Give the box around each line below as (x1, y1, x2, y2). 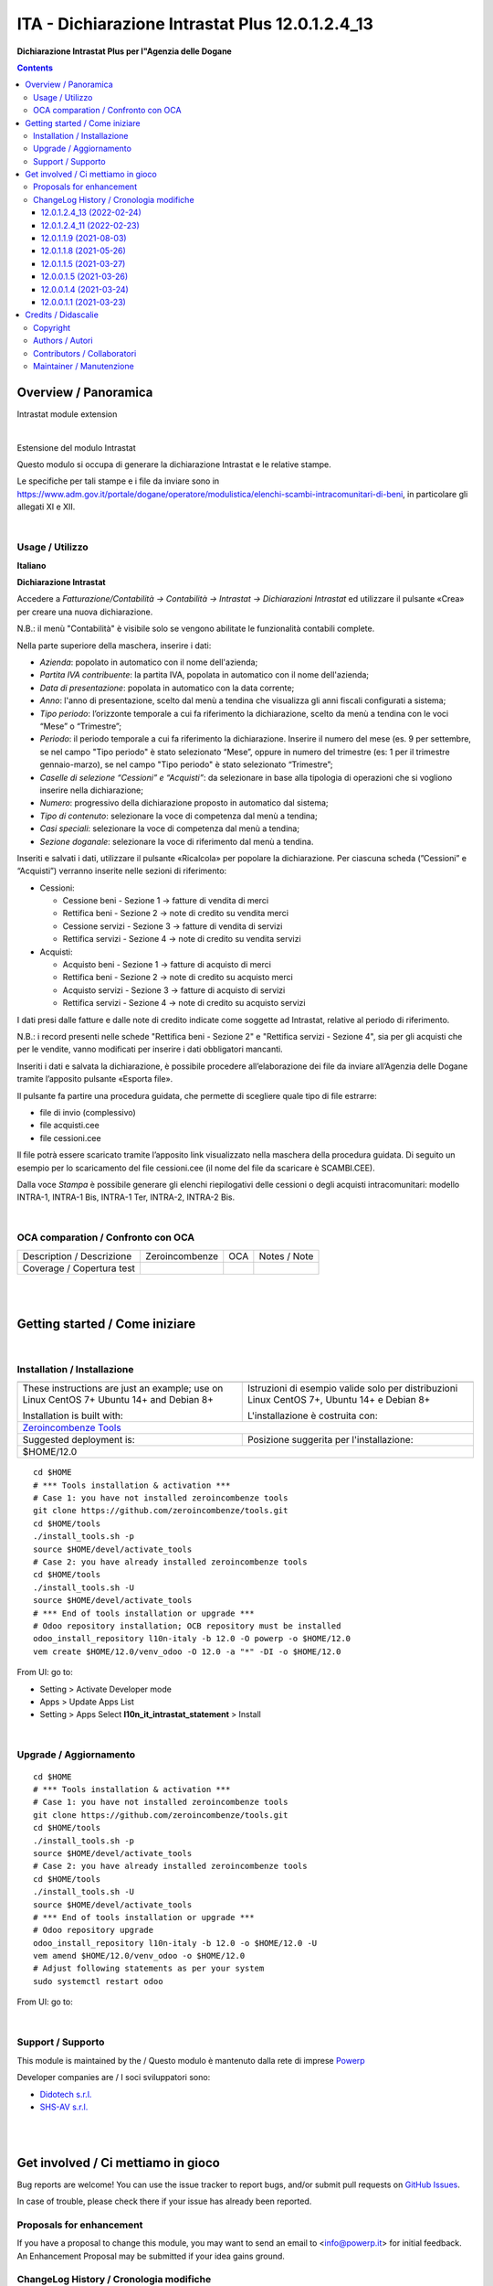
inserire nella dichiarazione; (39, 785, 143, 796)
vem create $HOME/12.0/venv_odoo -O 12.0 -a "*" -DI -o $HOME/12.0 (33, 1646, 341, 1657)
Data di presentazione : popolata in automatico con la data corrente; (39, 682, 295, 693)
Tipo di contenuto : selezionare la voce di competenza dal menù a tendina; (39, 810, 319, 821)
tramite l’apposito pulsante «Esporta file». (16, 1074, 173, 1084)
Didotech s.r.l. (39, 2088, 92, 2099)
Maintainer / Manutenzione (33, 360, 134, 371)
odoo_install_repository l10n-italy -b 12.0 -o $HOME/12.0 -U (33, 1938, 318, 1948)
